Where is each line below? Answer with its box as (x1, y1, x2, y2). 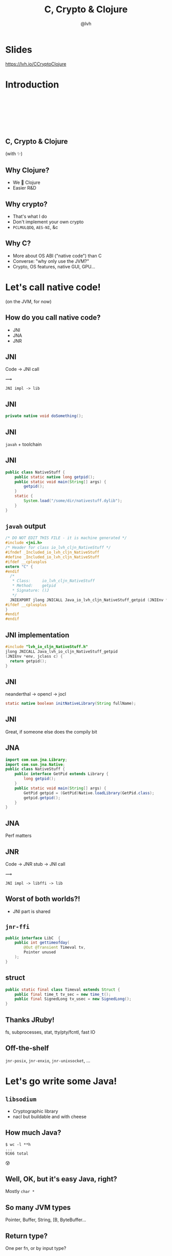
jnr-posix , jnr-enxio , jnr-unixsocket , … (5, 1057, 91, 1063)
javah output (5, 522, 46, 531)
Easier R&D (12, 185, 37, 191)
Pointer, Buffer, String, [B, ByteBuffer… (5, 1217, 87, 1223)
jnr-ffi (5, 923, 30, 931)
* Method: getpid (12, 583, 56, 589)
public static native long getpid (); (14, 474, 95, 479)
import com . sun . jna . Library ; (5, 757, 68, 762)
